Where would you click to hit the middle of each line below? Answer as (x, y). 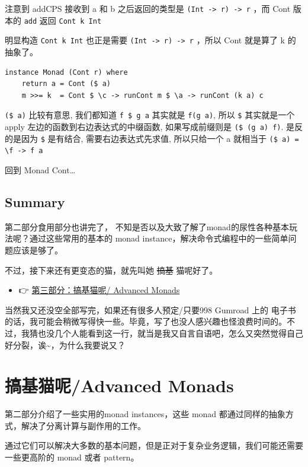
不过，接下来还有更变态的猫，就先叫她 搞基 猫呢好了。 (111, 270)
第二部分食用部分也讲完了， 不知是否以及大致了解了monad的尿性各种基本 (147, 226)
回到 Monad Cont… (40, 169)
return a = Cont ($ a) (66, 84)
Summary (35, 201)
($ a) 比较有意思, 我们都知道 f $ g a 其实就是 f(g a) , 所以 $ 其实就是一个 (150, 115)
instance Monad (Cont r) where (66, 72)
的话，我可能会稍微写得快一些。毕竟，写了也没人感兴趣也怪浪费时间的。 (146, 321)
